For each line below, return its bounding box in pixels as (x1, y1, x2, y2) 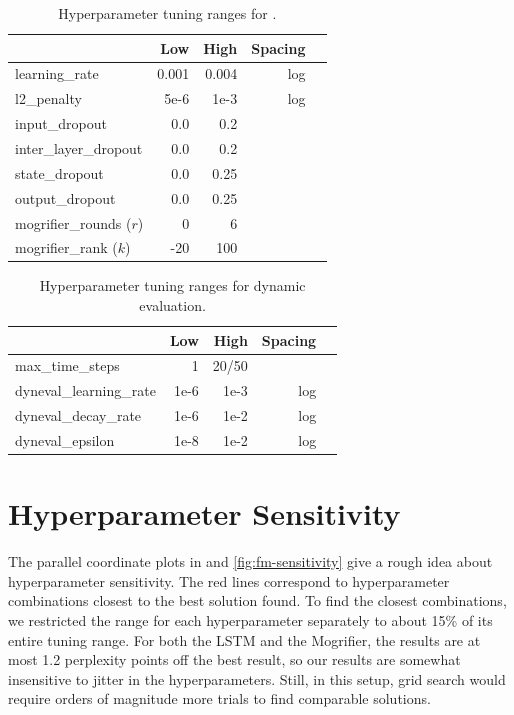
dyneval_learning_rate (15, 380, 156, 401)
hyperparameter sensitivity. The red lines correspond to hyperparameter (8, 570, 450, 591)
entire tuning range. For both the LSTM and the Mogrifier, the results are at (8, 629, 481, 650)
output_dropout (15, 187, 116, 208)
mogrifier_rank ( (15, 237, 118, 258)
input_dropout (15, 113, 107, 134)
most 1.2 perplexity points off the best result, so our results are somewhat (8, 649, 461, 670)
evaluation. (139, 295, 206, 316)
